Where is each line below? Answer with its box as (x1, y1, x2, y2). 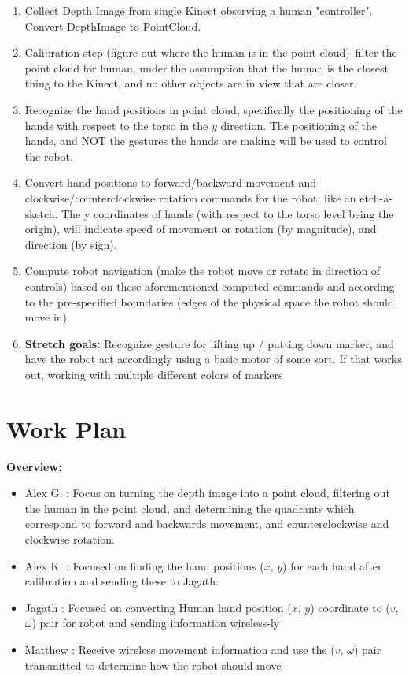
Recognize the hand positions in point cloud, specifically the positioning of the (24, 101, 403, 117)
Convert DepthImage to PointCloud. (24, 17, 201, 34)
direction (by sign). (24, 236, 117, 252)
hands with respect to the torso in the (24, 117, 208, 133)
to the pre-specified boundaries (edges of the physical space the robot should (24, 293, 394, 310)
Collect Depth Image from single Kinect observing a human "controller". (24, 2, 373, 18)
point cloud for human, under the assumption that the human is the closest (24, 59, 389, 76)
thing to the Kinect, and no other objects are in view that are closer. (24, 75, 357, 91)
